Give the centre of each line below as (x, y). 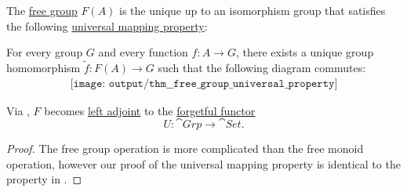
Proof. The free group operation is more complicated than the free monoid (185, 149)
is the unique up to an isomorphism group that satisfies (253, 10)
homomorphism (44, 67)
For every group (45, 52)
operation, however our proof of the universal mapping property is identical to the (203, 163)
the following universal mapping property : (107, 25)
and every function (143, 52)
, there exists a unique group (305, 52)
